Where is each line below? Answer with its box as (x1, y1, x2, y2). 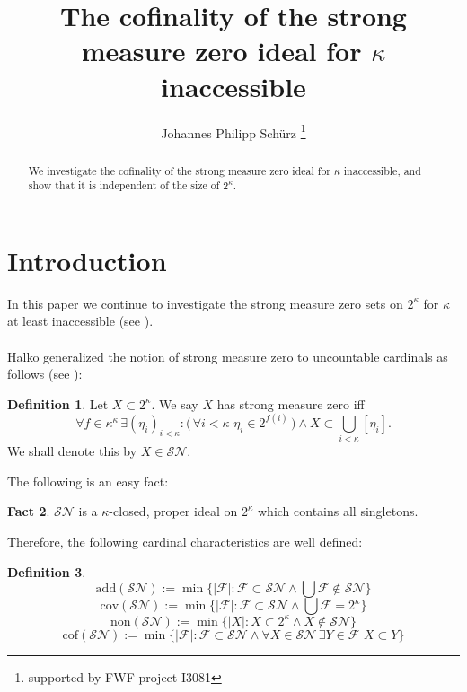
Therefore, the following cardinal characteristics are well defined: (7, 531, 363, 550)
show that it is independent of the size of (28, 178, 220, 193)
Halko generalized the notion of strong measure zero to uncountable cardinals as (7, 346, 448, 365)
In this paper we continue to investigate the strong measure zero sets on (7, 293, 403, 312)
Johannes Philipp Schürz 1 (161, 120, 306, 142)
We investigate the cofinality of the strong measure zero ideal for (28, 162, 331, 178)
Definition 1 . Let (7, 394, 109, 413)
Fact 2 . (7, 502, 50, 521)
